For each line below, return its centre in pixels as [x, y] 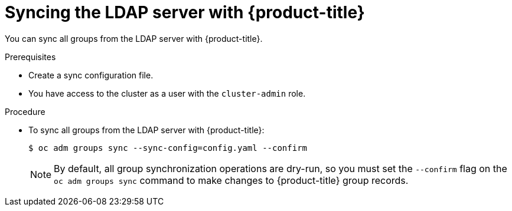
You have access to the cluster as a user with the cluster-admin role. [167, 93]
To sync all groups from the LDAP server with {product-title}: [146, 130]
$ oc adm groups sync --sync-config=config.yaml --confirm [168, 148]
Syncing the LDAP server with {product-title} [185, 12]
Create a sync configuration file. [91, 75]
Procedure [25, 111]
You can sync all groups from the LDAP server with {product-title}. [134, 38]
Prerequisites [30, 57]
